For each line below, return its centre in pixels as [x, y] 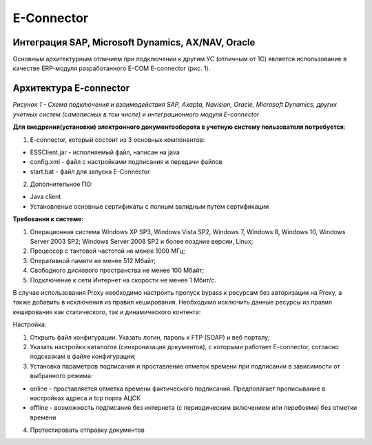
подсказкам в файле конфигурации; [83, 356]
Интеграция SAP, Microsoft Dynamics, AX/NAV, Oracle [134, 42]
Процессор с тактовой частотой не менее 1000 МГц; [107, 251]
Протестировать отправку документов [87, 430]
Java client [45, 197]
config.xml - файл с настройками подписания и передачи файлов [126, 162]
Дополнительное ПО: [61, 184]
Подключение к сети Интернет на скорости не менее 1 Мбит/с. [123, 280]
